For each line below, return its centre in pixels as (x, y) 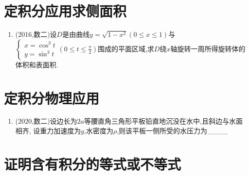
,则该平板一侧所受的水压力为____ (172, 131)
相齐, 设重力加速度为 (48, 131)
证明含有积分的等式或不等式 (93, 164)
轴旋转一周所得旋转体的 (208, 48)
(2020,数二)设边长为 (46, 121)
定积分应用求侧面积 (65, 11)
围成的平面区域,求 (126, 48)
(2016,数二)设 (36, 34)
